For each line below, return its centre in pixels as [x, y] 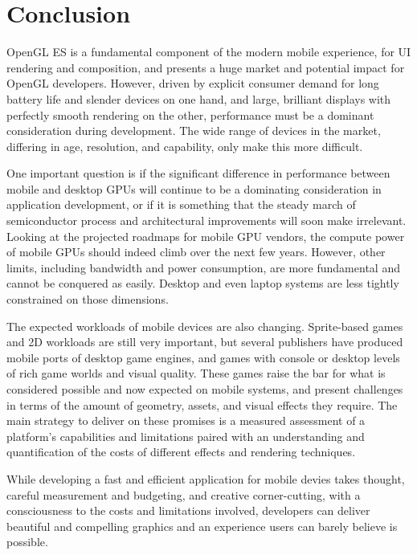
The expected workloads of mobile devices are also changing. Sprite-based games [205, 326]
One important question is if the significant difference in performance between [198, 173]
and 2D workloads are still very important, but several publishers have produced [205, 342]
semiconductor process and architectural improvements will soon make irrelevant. [206, 220]
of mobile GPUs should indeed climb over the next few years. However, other [196, 252]
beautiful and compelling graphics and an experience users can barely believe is [202, 526]
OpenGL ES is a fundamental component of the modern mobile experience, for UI [209, 52]
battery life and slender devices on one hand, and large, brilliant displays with [199, 98]
